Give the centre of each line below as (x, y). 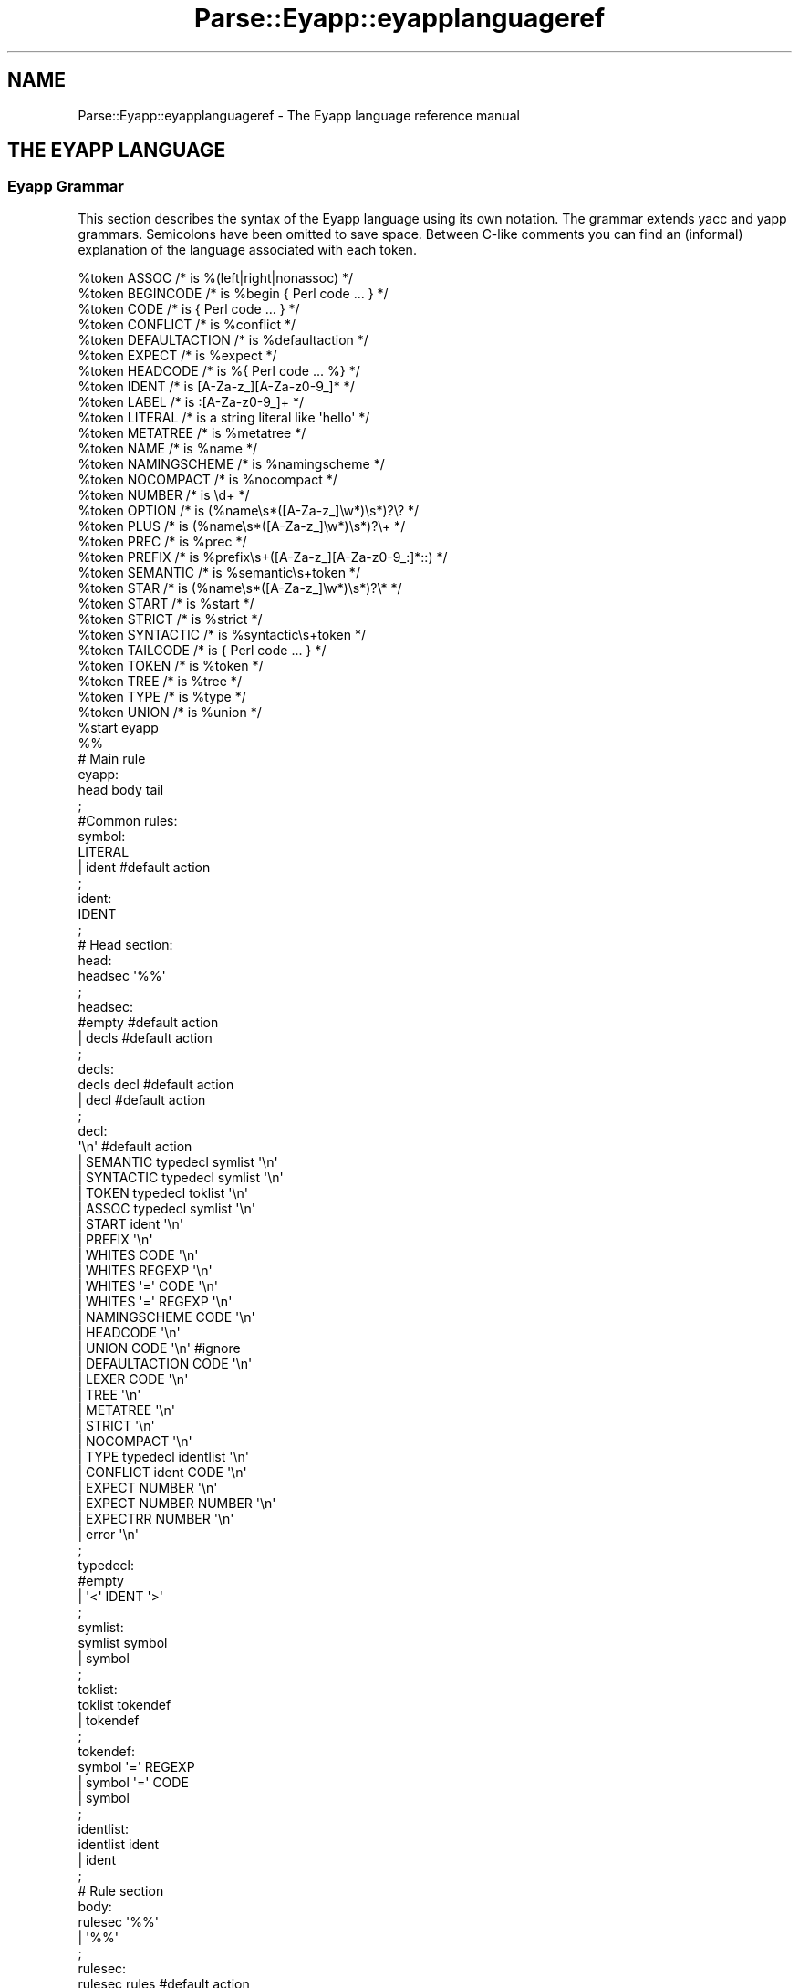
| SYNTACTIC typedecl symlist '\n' (181, 1177)
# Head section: (125, 944)
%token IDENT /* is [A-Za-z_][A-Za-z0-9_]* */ (216, 386)
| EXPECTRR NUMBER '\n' (156, 1518)
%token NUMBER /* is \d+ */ (164, 494)
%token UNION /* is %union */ (170, 712)
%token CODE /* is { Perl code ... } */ (189, 308)
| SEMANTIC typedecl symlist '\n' (178, 1161)
